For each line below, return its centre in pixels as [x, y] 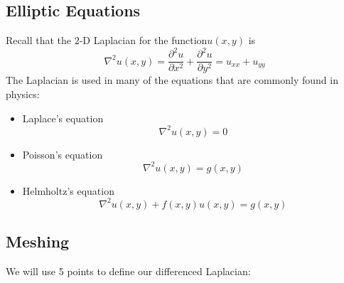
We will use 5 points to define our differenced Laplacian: [128, 271]
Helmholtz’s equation [68, 190]
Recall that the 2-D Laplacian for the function [107, 40]
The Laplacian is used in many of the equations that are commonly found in [172, 80]
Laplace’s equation [63, 118]
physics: [23, 94]
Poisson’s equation [63, 154]
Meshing [38, 241]
